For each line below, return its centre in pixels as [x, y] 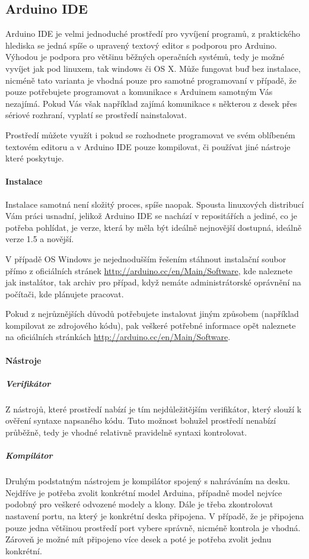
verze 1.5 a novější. [40, 239]
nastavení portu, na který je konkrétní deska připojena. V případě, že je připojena [155, 515]
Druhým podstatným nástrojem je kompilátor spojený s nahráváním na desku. [148, 481]
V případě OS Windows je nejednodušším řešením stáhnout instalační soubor [146, 258]
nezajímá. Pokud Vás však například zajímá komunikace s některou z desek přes [151, 103]
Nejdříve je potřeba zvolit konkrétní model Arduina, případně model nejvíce [144, 492]
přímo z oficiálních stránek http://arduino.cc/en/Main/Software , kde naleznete [149, 270]
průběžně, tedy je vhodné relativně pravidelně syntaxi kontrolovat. [126, 432]
